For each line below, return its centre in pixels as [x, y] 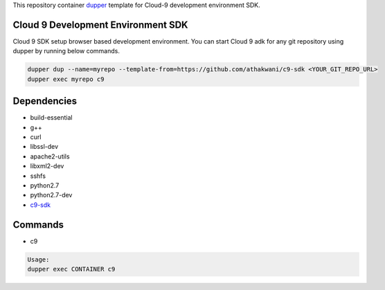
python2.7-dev [51, 195]
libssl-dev [44, 147]
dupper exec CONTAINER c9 [71, 269]
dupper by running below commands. [66, 51]
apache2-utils [50, 156]
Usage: [38, 259]
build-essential [51, 118]
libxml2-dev [47, 166]
